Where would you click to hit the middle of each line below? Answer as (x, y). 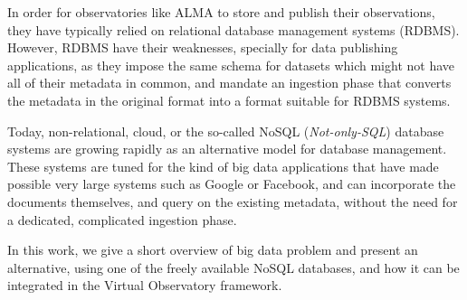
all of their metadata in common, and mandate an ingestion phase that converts (229, 83)
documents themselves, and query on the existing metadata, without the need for (233, 201)
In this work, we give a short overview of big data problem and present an (213, 250)
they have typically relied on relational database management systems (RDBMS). (233, 29)
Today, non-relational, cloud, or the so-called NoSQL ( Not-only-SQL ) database (226, 131)
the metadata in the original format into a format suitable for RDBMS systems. (229, 100)
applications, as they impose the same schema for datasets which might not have (231, 65)
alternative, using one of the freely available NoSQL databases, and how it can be (233, 267)
